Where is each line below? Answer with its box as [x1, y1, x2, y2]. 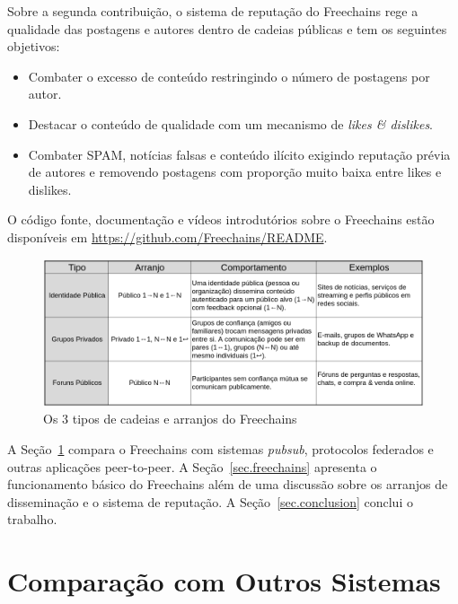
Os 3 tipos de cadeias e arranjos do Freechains [43, 409, 297, 428]
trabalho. [7, 510, 57, 529]
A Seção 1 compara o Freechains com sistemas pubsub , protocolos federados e [7, 440, 434, 458]
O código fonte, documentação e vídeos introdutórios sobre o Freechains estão [7, 210, 435, 229]
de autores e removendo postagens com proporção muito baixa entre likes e [28, 162, 442, 181]
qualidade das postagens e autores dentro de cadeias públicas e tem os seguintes [7, 19, 447, 38]
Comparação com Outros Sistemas [7, 563, 441, 600]
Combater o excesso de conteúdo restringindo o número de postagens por [28, 66, 430, 85]
